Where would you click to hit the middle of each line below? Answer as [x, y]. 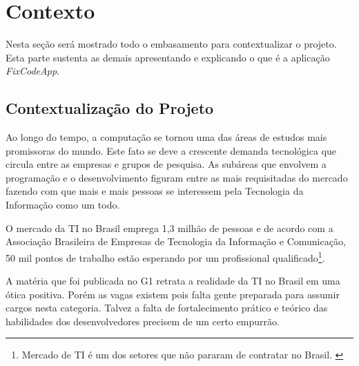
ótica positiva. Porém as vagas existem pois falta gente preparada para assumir [173, 294]
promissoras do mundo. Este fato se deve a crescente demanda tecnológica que [171, 150]
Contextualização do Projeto [110, 108]
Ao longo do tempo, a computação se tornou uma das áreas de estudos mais [166, 137]
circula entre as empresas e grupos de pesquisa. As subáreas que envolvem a [166, 164]
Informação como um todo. [63, 205]
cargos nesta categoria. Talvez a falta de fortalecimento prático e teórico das [167, 308]
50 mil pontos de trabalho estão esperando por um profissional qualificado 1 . [165, 256]
